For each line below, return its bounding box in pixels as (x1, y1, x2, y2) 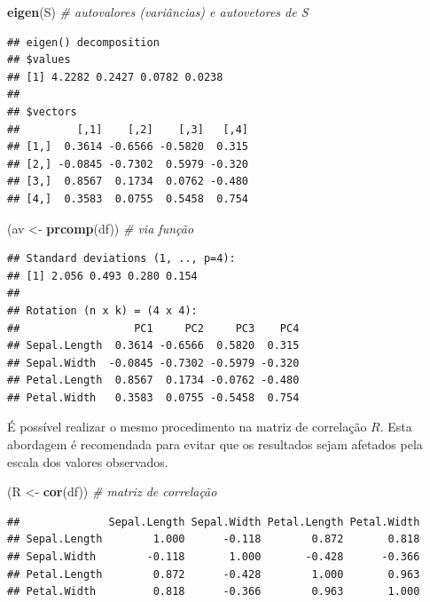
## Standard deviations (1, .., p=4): (7, 252, 236, 265)
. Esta (379, 417, 412, 436)
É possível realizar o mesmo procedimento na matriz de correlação (7, 417, 367, 436)
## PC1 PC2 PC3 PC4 (7, 321, 300, 335)
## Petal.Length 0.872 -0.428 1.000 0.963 (7, 567, 420, 581)
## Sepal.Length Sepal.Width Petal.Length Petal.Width (7, 515, 420, 528)
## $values (7, 53, 71, 67)
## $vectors (7, 105, 77, 118)
